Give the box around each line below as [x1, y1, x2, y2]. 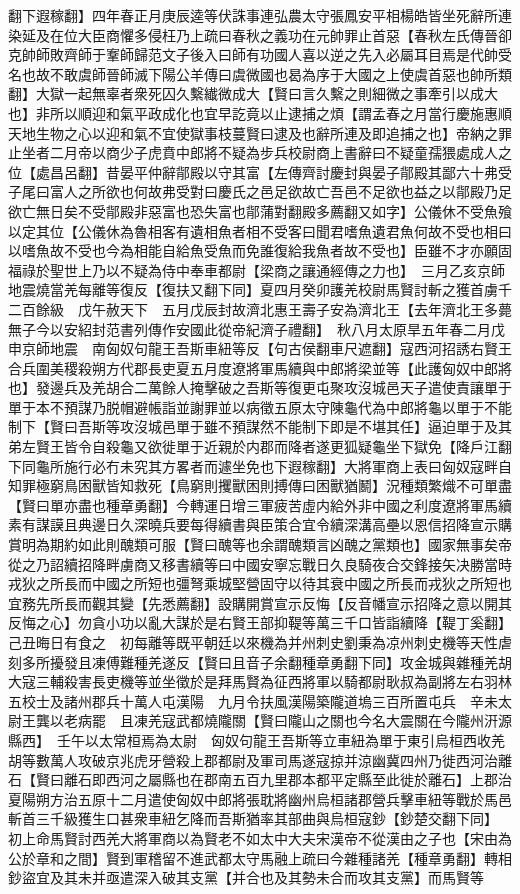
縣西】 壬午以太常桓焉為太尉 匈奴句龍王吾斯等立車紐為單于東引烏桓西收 [8, 729, 491, 750]
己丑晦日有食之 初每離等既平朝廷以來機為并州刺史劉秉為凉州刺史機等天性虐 [8, 632, 512, 652]
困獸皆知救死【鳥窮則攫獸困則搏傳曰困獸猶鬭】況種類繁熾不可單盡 [77, 475, 512, 496]
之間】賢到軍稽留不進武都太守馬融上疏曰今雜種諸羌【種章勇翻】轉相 [63, 847, 512, 868]
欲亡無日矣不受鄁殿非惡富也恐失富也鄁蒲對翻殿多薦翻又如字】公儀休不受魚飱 [8, 200, 512, 221]
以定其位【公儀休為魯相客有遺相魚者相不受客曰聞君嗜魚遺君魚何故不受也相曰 [8, 220, 512, 241]
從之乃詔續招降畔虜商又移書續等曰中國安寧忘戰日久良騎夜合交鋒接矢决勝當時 [8, 553, 512, 574]
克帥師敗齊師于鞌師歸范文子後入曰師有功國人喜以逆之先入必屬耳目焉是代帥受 [8, 44, 512, 65]
